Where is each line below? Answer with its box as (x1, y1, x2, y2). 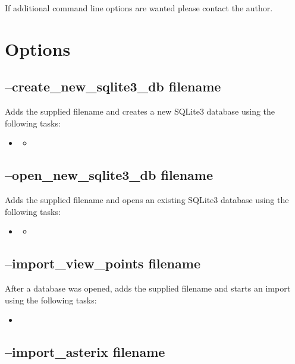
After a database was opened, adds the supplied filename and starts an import (5, 282, 291, 295)
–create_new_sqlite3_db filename (5, 77, 221, 96)
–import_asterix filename (5, 343, 165, 361)
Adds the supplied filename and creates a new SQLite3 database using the (5, 105, 275, 118)
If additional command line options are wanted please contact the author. (5, 2, 273, 14)
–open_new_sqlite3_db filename (5, 166, 214, 184)
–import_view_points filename (5, 254, 200, 273)
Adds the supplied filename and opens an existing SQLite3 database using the (5, 194, 289, 206)
